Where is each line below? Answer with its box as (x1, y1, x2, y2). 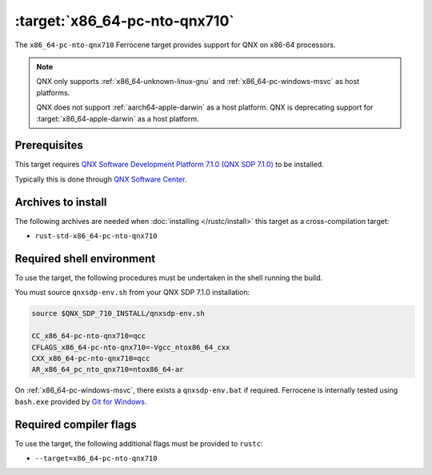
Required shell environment (14, 252, 156, 265)
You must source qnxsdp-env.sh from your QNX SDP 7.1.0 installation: (14, 288, 250, 297)
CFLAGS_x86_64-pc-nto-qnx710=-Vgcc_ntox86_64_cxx (31, 342, 230, 352)
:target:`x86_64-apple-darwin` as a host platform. (36, 114, 199, 123)
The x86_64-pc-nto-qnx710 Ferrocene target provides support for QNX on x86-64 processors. (14, 40, 336, 50)
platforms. (36, 88, 70, 98)
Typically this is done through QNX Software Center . (14, 174, 187, 184)
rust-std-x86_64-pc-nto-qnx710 (34, 232, 158, 241)
